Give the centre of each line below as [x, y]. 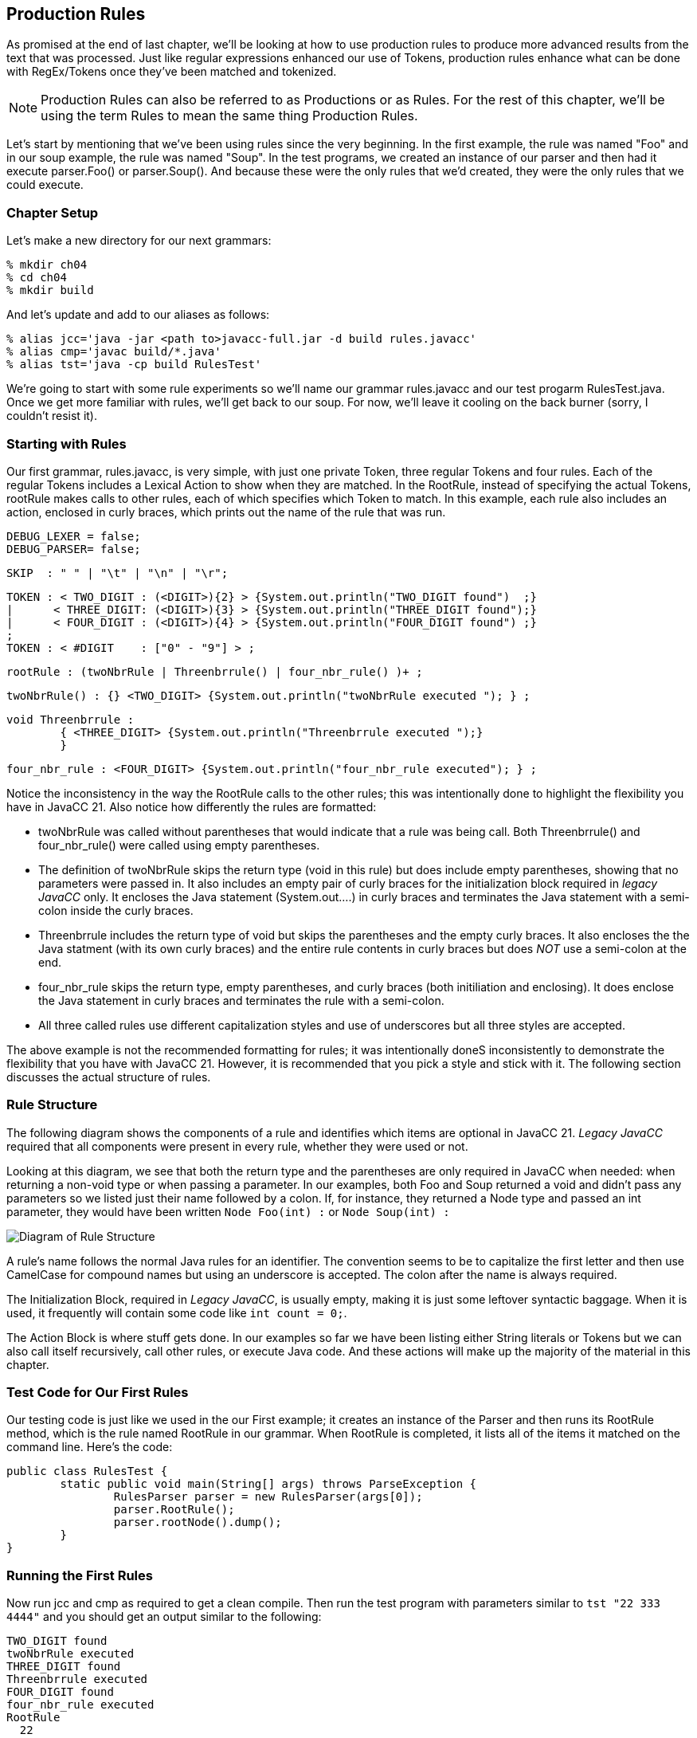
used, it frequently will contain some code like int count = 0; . [177, 1312]
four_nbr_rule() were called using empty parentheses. [179, 845]
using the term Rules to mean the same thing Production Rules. [229, 116]
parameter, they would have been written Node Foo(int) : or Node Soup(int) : [228, 1211]
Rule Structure [52, 1105]
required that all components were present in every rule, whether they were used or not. [237, 1146]
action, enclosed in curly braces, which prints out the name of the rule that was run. [226, 512]
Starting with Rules [67, 443]
